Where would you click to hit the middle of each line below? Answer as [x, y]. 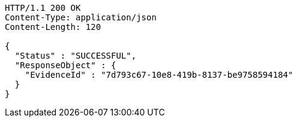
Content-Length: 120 [53, 27]
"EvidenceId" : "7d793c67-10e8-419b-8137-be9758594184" [159, 75]
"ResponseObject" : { [65, 65]
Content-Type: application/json [81, 17]
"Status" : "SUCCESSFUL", [76, 56]
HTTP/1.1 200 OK [43, 8]
